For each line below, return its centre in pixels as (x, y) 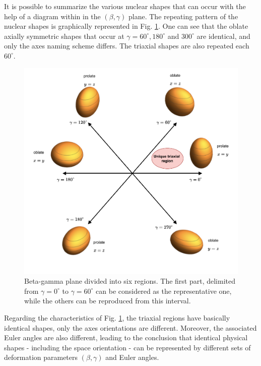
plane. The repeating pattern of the (183, 16)
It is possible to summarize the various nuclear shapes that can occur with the (125, 6)
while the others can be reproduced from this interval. (108, 301)
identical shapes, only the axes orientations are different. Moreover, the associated (130, 327)
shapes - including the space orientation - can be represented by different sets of (127, 347)
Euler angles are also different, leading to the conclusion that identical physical (126, 337)
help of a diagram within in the (52, 16)
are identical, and (223, 36)
